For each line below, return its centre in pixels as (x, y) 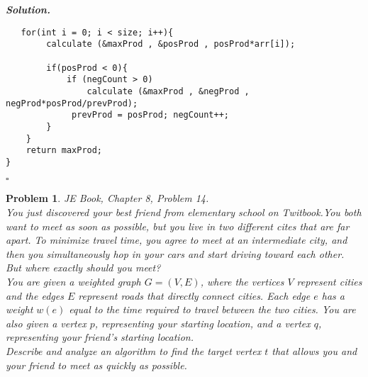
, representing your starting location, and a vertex (202, 323)
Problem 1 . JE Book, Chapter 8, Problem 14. (107, 198)
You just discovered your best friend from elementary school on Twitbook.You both (184, 212)
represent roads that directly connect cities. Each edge (194, 295)
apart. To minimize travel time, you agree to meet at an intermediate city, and (177, 240)
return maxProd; (64, 151)
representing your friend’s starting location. (100, 337)
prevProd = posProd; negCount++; (150, 115)
